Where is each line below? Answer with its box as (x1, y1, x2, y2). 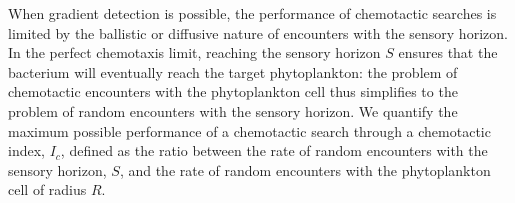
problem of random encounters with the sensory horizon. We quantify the (8, 100, 458, 121)
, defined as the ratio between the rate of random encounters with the (60, 140, 488, 161)
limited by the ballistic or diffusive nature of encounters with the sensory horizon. (8, 22, 508, 43)
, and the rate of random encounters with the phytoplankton (119, 159, 491, 180)
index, (8, 140, 45, 161)
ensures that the (398, 42, 498, 63)
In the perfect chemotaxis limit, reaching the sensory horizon (8, 42, 381, 63)
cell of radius (8, 179, 87, 200)
